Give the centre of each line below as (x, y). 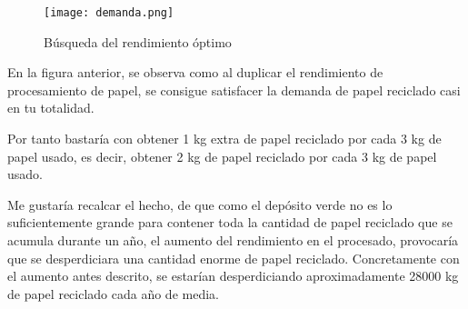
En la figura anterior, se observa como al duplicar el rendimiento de (195, 72)
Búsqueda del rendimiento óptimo (138, 41)
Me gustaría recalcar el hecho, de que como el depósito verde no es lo (200, 204)
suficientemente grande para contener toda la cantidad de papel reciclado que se (230, 222)
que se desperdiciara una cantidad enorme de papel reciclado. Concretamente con (234, 258)
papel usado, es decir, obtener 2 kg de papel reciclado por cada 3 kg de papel (222, 156)
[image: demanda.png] (109, 13)
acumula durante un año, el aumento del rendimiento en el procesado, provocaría (233, 240)
